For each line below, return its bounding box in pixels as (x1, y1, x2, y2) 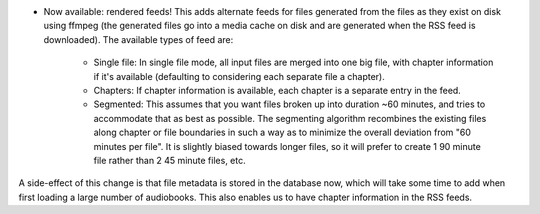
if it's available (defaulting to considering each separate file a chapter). (93, 70, 385, 82)
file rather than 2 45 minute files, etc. (93, 154, 246, 166)
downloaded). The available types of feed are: (43, 33, 234, 45)
